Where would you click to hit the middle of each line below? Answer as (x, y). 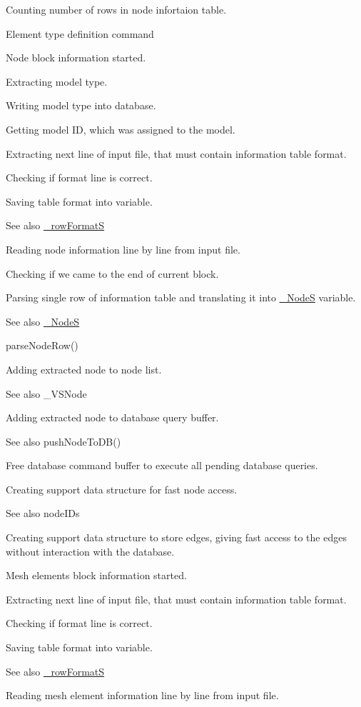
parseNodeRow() (42, 345)
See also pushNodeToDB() (63, 441)
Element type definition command (80, 33)
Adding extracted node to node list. (84, 369)
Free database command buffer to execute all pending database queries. (162, 465)
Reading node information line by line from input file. (123, 249)
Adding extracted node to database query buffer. (112, 417)
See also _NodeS (43, 321)
